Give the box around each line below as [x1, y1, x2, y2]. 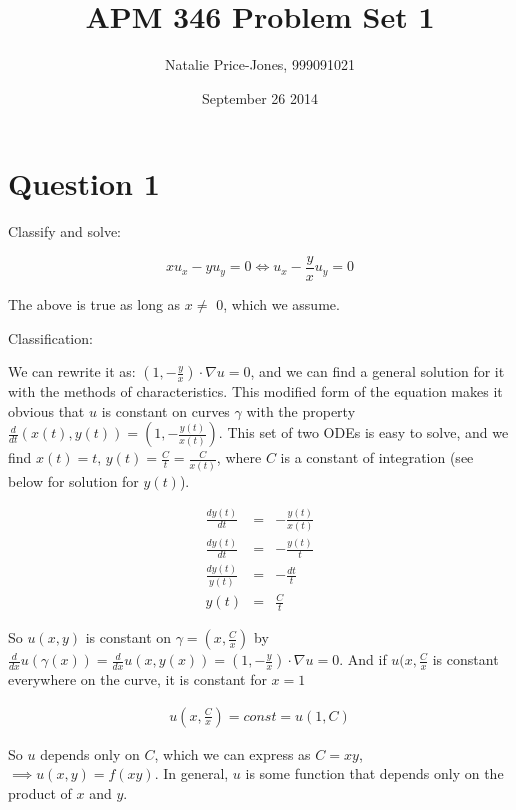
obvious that [8, 400, 85, 421]
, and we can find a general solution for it [250, 361, 505, 382]
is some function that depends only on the [245, 763, 504, 784]
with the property [246, 400, 356, 421]
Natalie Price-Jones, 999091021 [165, 54, 355, 75]
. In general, [154, 763, 229, 784]
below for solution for [8, 470, 139, 491]
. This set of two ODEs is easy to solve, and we [218, 422, 509, 443]
